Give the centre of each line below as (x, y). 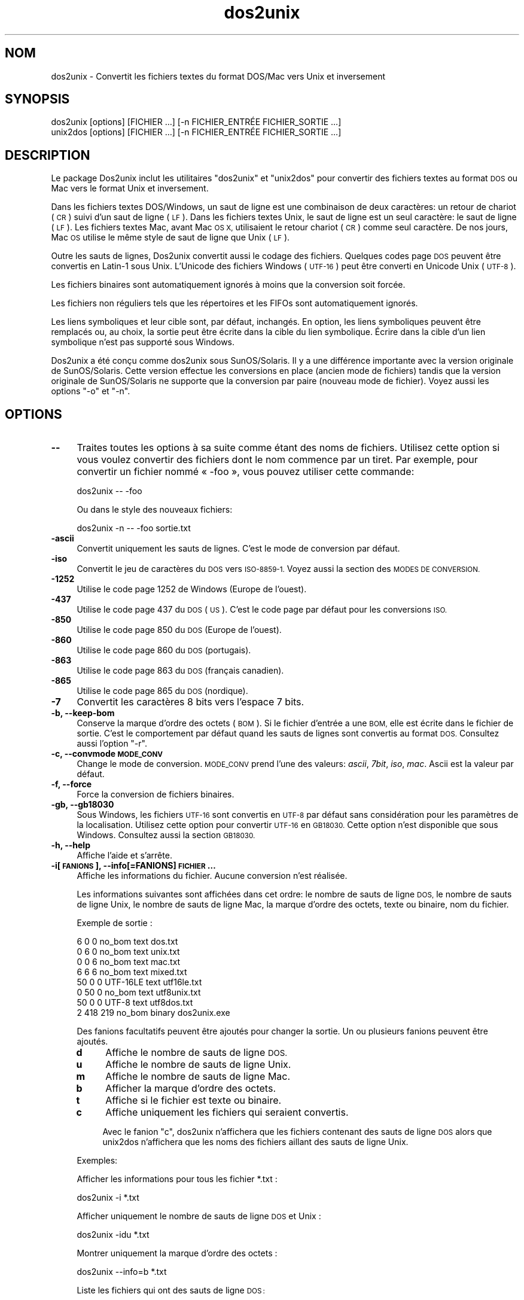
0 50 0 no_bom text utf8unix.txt (139, 992)
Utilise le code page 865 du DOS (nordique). (162, 691)
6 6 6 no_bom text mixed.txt (132, 972)
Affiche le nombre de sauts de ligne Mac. (198, 1077)
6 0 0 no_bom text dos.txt (127, 942)
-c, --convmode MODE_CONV (107, 754)
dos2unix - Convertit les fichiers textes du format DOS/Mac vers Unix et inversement (218, 76)
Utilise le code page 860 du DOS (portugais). (164, 650)
